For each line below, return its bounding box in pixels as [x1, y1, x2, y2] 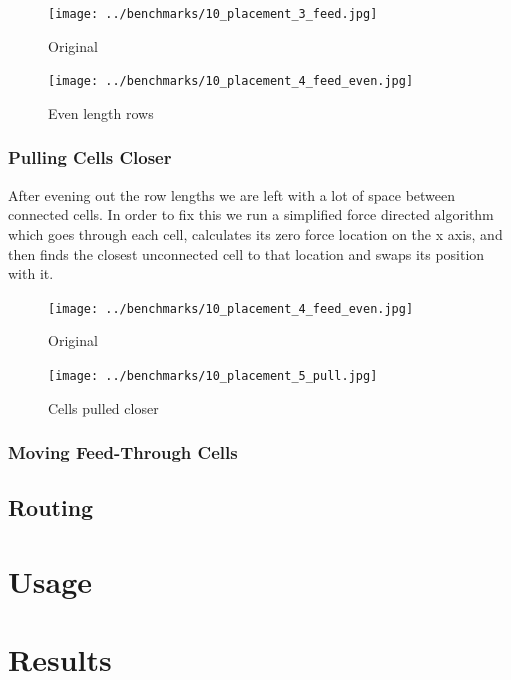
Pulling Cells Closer [8, 145, 172, 170]
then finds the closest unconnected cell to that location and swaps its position [8, 243, 485, 264]
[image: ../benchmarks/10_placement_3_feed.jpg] [48, 7, 378, 21]
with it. [8, 263, 54, 284]
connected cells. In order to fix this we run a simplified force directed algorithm [8, 204, 494, 225]
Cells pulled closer [48, 397, 159, 418]
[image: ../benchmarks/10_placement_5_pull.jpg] [48, 368, 378, 383]
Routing [8, 492, 94, 523]
